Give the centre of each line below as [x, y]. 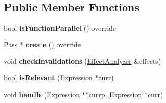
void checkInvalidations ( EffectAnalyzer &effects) [83, 61]
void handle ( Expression [42, 94]
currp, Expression [115, 94]
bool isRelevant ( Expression [48, 77]
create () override [53, 44]
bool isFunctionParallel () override [60, 28]
